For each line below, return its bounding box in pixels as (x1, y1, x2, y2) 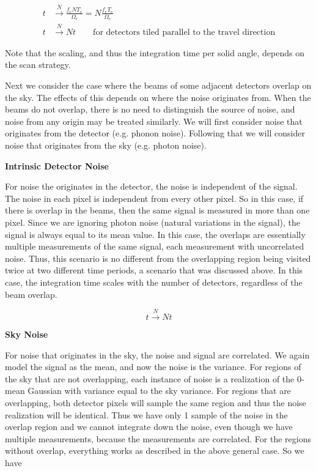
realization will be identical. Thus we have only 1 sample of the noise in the (5, 408, 288, 421)
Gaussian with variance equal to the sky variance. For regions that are (28, 384, 291, 397)
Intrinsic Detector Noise (5, 159, 109, 172)
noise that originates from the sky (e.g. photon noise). (5, 139, 207, 152)
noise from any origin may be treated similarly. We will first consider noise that (5, 114, 303, 127)
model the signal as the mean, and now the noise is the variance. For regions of (5, 360, 301, 373)
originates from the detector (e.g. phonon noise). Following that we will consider (5, 127, 305, 139)
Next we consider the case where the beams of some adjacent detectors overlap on (5, 79, 312, 92)
